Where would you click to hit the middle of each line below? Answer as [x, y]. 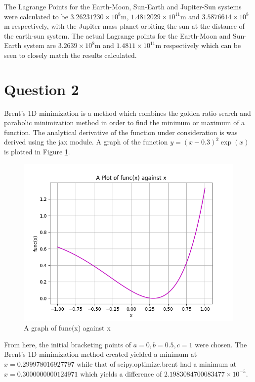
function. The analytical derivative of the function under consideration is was [121, 132]
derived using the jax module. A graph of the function [86, 142]
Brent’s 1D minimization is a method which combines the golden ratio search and [127, 113]
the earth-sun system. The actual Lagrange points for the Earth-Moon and [117, 35]
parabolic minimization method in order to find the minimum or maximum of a [125, 122]
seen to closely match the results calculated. [70, 55]
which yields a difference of [121, 373]
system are [40, 45]
